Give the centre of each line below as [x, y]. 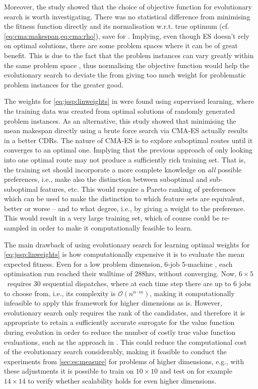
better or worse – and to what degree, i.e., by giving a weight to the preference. [125, 208]
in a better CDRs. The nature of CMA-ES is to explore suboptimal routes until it [129, 140]
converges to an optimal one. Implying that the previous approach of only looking [128, 150]
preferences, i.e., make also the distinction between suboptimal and [106, 179]
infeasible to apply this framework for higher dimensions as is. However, [113, 303]
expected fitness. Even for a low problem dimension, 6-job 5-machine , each [118, 264]
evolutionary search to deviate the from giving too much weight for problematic [125, 75]
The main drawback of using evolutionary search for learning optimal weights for [127, 244]
